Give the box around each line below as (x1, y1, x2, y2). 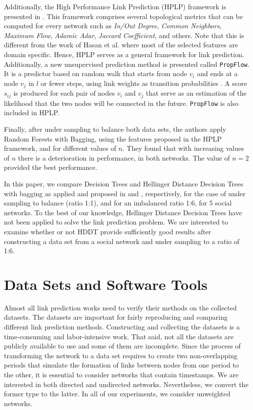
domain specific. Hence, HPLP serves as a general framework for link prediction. (4, 49, 244, 59)
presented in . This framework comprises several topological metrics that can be (4, 11, 243, 21)
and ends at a (197, 68, 238, 79)
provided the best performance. (4, 162, 98, 172)
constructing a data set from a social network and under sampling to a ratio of (4, 236, 239, 246)
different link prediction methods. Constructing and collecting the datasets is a (4, 322, 240, 331)
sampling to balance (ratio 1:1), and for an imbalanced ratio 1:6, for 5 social (4, 198, 232, 208)
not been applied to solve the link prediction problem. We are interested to (4, 217, 228, 227)
